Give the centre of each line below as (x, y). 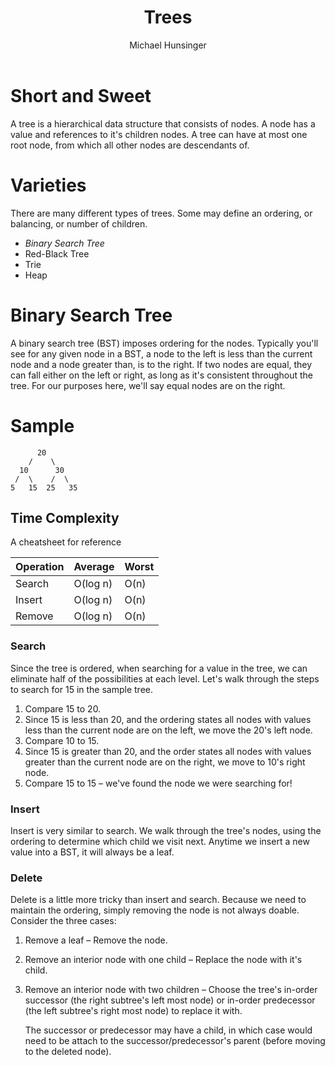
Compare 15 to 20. (63, 708)
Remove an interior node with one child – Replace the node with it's (163, 960)
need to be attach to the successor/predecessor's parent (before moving (175, 1041)
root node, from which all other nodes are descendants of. (130, 145)
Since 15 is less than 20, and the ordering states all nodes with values (168, 719)
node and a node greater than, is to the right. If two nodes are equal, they (161, 364)
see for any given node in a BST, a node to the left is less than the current (161, 353)
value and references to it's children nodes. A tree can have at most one (159, 134)
